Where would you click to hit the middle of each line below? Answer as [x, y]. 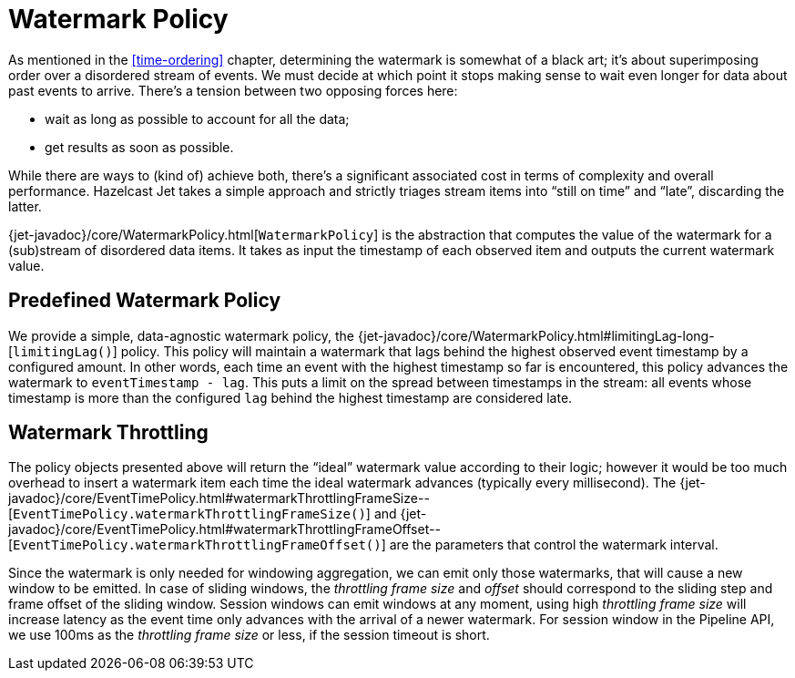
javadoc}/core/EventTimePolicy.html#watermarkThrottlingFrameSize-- [219, 498]
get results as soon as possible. [139, 147]
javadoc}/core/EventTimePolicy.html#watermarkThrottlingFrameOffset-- [224, 529]
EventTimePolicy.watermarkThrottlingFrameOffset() [197, 545]
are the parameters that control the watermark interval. [554, 545]
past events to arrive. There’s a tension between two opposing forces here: [233, 90]
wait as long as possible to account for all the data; [197, 118]
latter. [25, 206]
